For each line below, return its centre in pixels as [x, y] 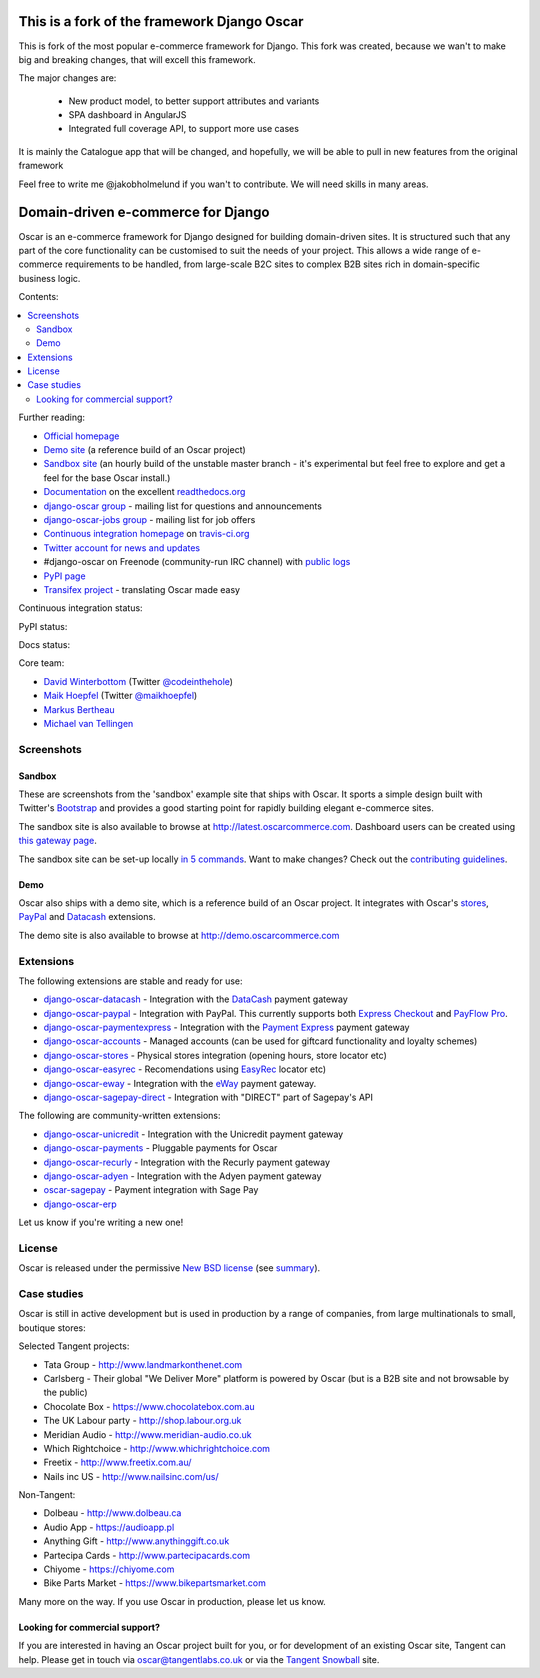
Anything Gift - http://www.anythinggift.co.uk [136, 1541]
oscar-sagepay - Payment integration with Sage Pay [151, 1190]
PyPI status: [43, 626]
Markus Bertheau [79, 709]
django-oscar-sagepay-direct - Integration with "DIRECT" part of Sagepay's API [208, 1097]
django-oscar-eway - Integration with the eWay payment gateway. [180, 1083]
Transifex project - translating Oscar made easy [141, 589]
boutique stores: [52, 1327]
